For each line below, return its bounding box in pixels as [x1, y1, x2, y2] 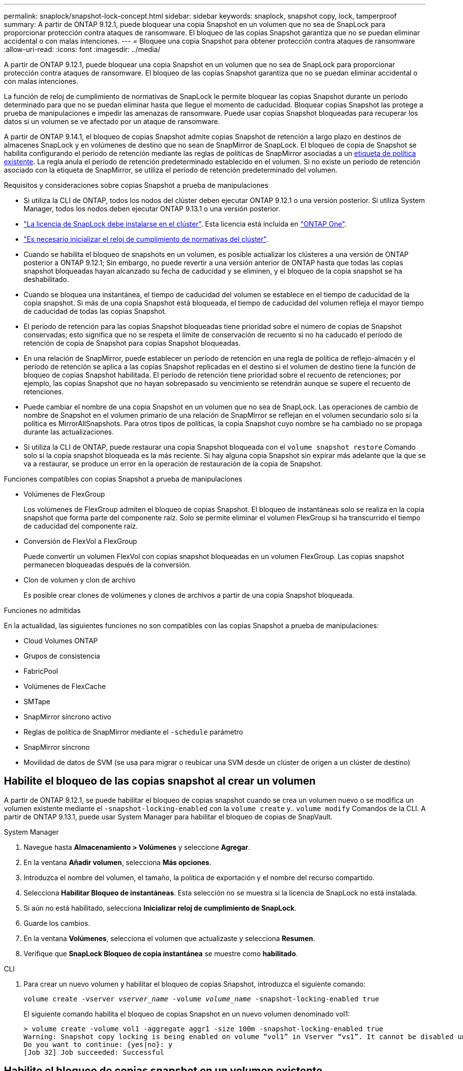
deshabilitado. [24, 275, 69, 283]
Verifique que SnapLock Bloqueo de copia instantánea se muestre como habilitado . [24, 949, 298, 958]
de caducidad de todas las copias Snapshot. [24, 307, 167, 315]
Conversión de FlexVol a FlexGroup [24, 537, 137, 545]
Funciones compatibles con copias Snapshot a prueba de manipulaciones [4, 475, 242, 483]
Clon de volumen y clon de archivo [24, 576, 136, 584]
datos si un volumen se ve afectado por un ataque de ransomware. [4, 117, 220, 126]
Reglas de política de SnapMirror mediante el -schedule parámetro [24, 728, 243, 736]
